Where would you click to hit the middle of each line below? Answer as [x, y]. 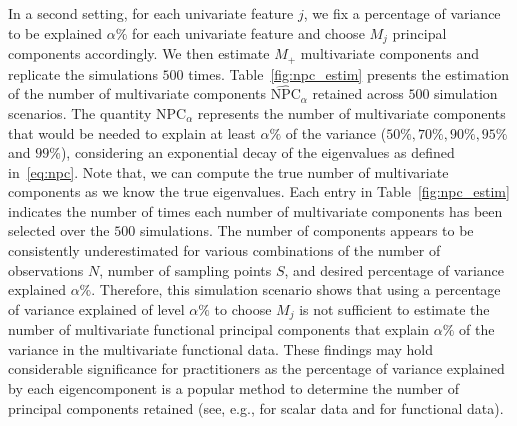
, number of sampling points [185, 269]
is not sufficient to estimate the [394, 308]
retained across [358, 93]
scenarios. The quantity [80, 112]
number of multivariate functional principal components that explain [219, 329]
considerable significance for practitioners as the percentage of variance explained [256, 368]
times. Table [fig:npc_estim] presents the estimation [349, 73]
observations [46, 269]
